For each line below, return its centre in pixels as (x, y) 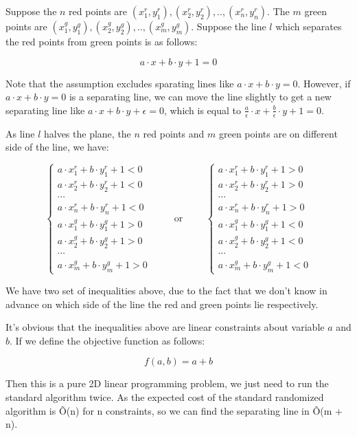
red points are (98, 11)
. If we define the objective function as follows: (107, 340)
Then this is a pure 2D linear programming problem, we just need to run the (167, 383)
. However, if (324, 83)
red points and (174, 133)
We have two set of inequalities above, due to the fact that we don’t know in (166, 290)
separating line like (45, 110)
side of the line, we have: (57, 147)
